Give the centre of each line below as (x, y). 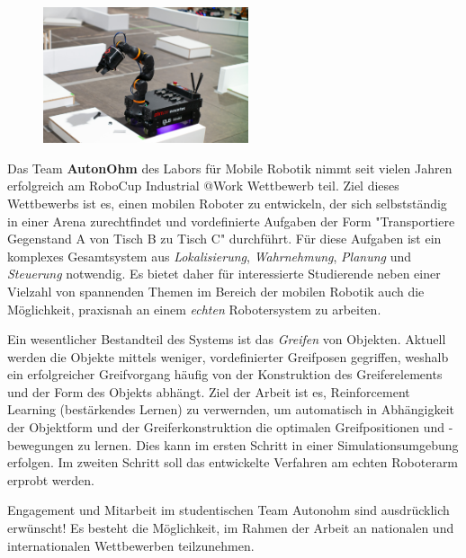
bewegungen (40, 444)
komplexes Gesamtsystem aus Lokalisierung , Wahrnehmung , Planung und (210, 256)
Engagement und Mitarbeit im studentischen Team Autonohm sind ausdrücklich (229, 510)
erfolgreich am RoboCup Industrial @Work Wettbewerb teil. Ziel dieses (203, 186)
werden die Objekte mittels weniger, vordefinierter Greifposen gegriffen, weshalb (228, 356)
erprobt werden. (51, 479)
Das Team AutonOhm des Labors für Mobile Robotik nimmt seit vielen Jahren (230, 168)
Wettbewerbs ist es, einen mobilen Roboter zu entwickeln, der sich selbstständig (227, 203)
